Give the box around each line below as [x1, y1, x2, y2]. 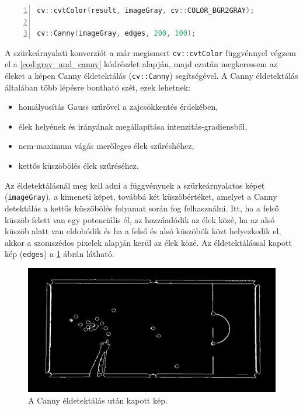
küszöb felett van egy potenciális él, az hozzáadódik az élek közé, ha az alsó [5, 213, 275, 225]
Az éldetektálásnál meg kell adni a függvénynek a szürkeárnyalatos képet [5, 179, 265, 191]
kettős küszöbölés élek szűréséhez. [18, 159, 139, 172]
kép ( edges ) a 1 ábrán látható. [5, 248, 114, 260]
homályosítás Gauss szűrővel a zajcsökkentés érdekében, [18, 100, 218, 113]
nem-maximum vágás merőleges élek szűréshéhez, [18, 140, 194, 152]
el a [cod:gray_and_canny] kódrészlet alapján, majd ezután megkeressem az [5, 58, 278, 70]
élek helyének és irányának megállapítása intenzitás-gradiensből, [18, 120, 248, 132]
